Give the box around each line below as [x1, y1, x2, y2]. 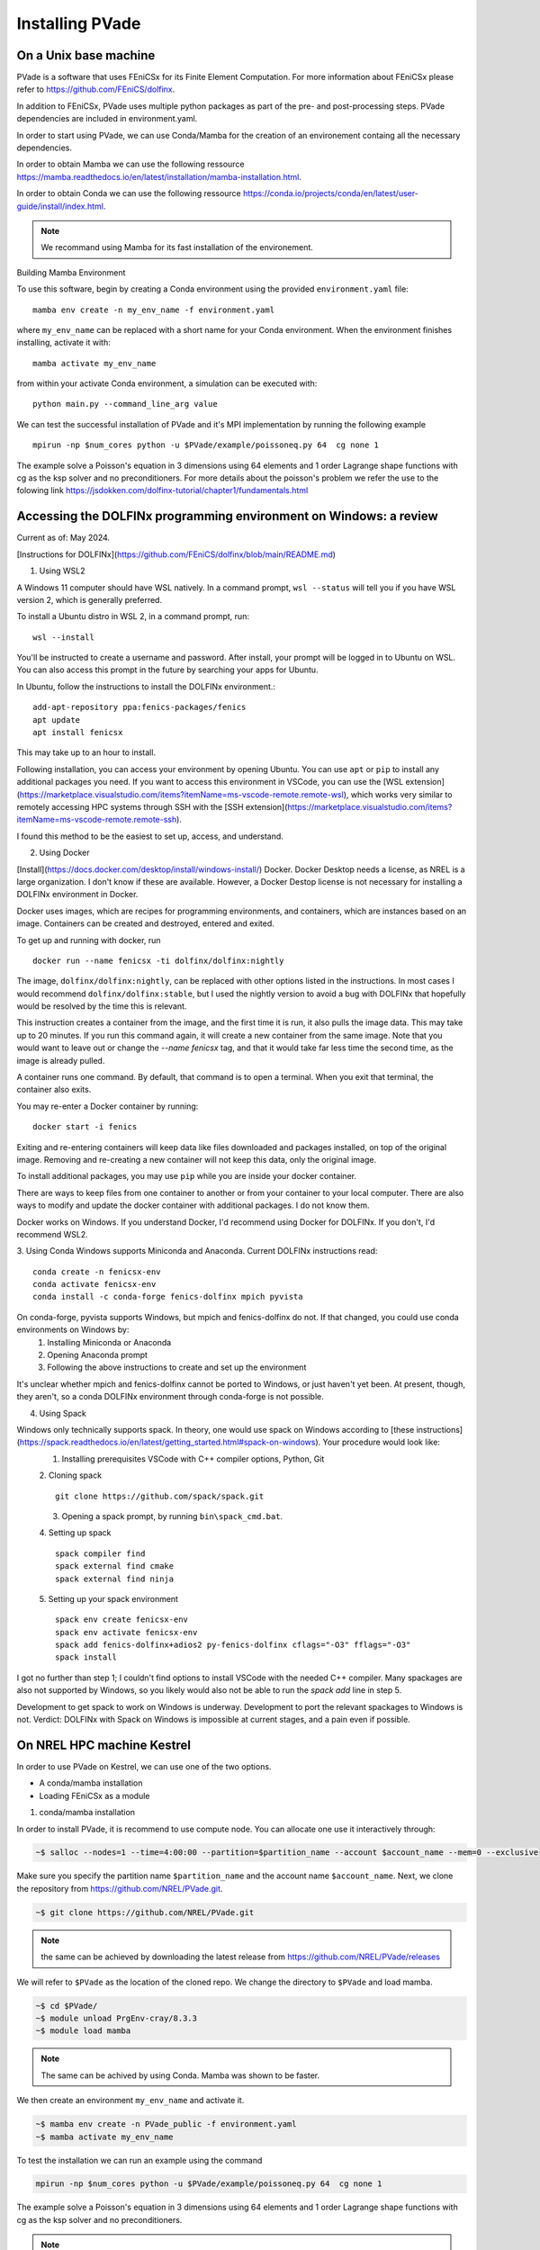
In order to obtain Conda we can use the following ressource [16, 188, 242, 199]
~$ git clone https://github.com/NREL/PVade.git [35, 1907, 255, 1917]
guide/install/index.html [16, 201, 103, 211]
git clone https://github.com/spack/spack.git [55, 1490, 265, 1501]
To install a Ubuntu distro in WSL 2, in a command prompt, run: [16, 611, 249, 622]
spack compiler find [55, 1548, 146, 1559]
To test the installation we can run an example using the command [16, 2155, 263, 2165]
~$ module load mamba [35, 2026, 131, 2036]
